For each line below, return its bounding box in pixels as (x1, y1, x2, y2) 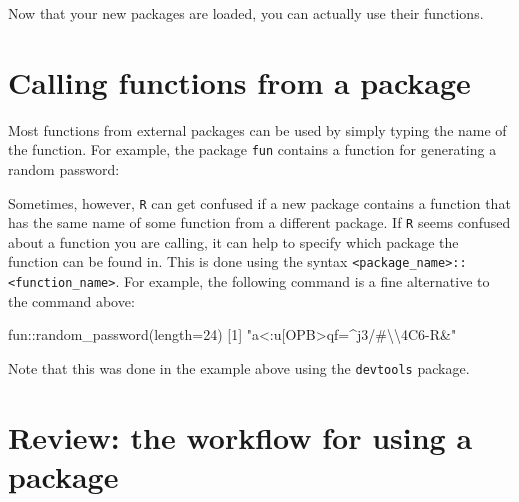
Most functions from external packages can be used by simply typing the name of (8, 119, 507, 140)
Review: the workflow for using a (8, 416, 473, 457)
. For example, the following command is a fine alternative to (115, 271, 490, 292)
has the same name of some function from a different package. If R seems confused (8, 212, 511, 233)
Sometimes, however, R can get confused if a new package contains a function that (8, 192, 511, 213)
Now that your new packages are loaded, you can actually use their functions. (8, 3, 484, 23)
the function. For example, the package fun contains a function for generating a (8, 139, 497, 160)
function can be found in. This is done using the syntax (8, 251, 348, 272)
